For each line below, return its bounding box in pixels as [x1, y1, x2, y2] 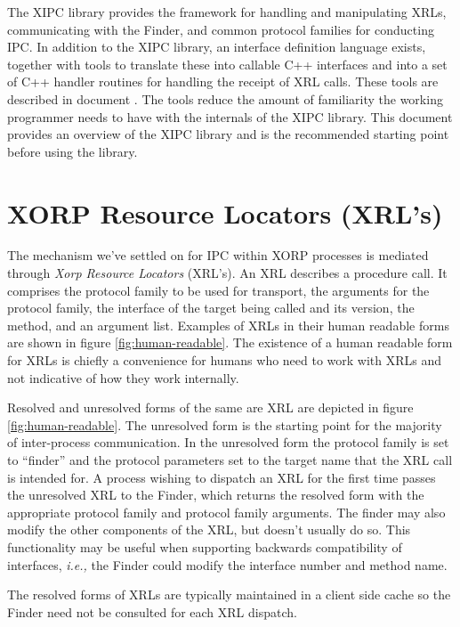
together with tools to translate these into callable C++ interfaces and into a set [7, 54, 448, 73]
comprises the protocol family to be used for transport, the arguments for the [7, 281, 430, 299]
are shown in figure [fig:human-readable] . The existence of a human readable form [7, 333, 453, 352]
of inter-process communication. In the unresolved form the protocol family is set [7, 433, 449, 452]
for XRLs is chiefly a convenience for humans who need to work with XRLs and [7, 351, 442, 370]
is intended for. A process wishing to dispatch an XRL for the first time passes [7, 468, 436, 486]
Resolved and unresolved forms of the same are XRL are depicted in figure [7, 398, 414, 417]
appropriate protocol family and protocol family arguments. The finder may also [7, 502, 446, 521]
